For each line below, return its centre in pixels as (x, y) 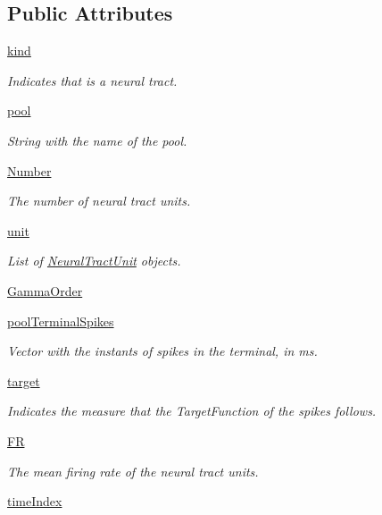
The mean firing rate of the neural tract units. (133, 471)
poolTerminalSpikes (61, 321)
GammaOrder (45, 290)
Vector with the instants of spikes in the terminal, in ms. (162, 351)
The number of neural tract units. (99, 201)
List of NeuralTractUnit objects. (94, 261)
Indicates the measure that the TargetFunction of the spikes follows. (192, 411)
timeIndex (35, 501)
